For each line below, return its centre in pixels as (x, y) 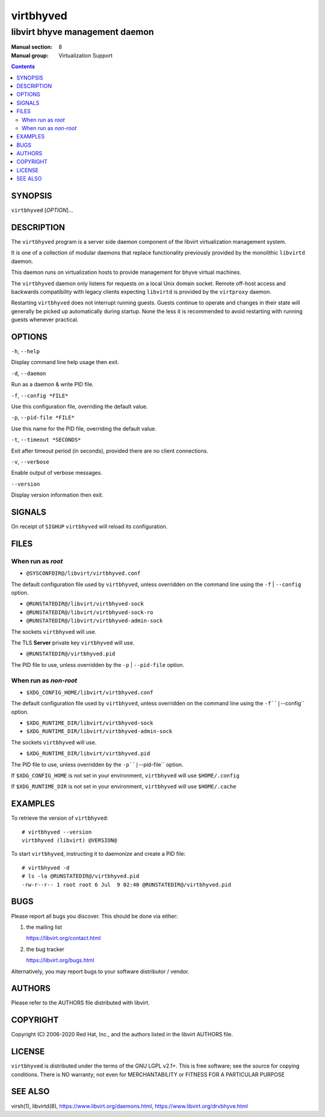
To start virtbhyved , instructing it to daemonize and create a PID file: (98, 854)
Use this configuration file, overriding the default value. (79, 407)
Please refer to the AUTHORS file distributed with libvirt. (80, 1003)
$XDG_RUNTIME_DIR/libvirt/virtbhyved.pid (88, 753)
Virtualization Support (86, 55)
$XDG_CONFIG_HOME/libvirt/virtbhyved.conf (90, 692)
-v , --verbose (30, 462)
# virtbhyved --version (57, 832)
